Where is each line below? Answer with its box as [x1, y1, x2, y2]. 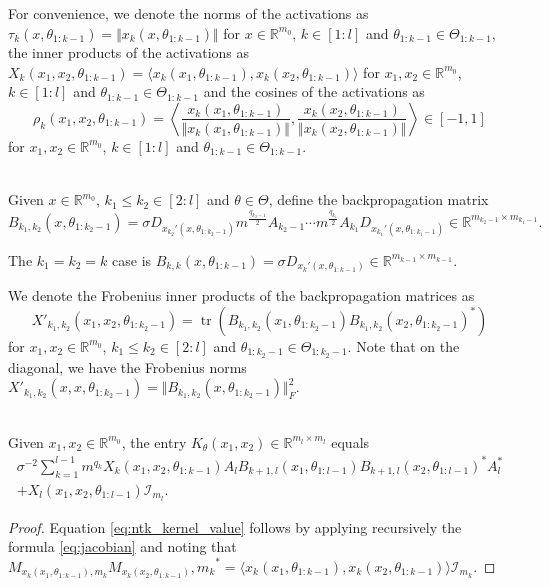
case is [112, 249, 152, 270]
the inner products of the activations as [8, 42, 250, 63]
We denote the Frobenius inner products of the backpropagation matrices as [8, 285, 475, 306]
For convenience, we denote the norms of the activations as [8, 3, 369, 23]
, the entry [121, 431, 187, 452]
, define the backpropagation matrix [268, 189, 489, 210]
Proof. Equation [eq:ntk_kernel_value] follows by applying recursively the [8, 516, 462, 537]
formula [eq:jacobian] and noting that [8, 536, 237, 557]
